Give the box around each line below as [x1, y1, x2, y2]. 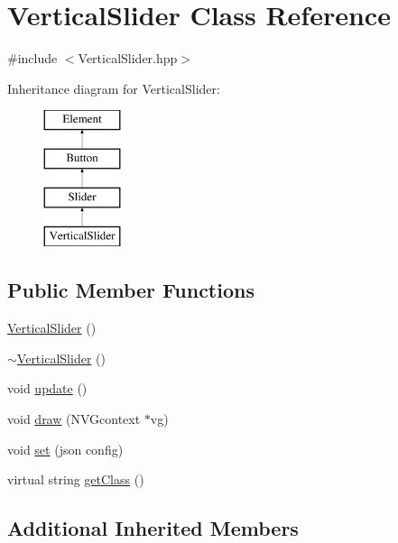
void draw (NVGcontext [7, 410, 141, 428]
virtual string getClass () [7, 470, 144, 489]
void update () [7, 379, 88, 398]
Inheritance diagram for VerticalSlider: [7, 78, 220, 97]
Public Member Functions [7, 276, 255, 304]
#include [7, 49, 58, 68]
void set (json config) [7, 439, 124, 458]
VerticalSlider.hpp [78, 49, 178, 68]
